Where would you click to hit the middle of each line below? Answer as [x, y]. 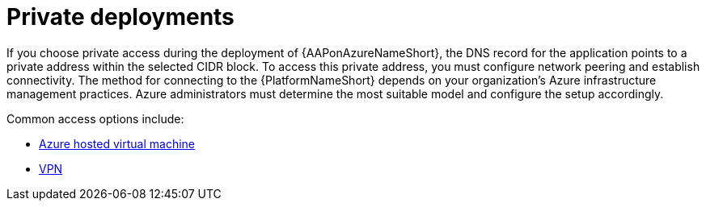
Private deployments [120, 17]
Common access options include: [95, 118]
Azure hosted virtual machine [117, 143]
